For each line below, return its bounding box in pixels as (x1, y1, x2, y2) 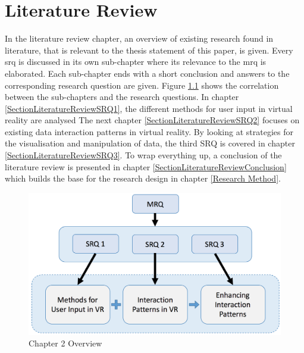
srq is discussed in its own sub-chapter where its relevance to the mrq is (5, 55, 267, 68)
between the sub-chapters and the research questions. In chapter (5, 90, 239, 103)
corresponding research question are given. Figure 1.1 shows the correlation (5, 79, 279, 91)
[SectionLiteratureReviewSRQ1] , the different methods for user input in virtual (5, 102, 293, 114)
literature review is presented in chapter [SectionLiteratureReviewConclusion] (5, 160, 287, 173)
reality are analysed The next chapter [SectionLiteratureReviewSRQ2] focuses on (5, 114, 300, 126)
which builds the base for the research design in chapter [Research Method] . (5, 172, 281, 185)
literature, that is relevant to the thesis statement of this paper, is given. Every (5, 43, 293, 56)
